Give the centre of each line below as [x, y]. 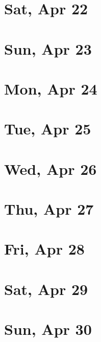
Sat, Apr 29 [46, 289]
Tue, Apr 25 [48, 129]
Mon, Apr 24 [51, 88]
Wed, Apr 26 [50, 168]
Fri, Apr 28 [44, 249]
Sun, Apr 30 [48, 329]
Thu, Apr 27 [49, 209]
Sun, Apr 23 [48, 48]
